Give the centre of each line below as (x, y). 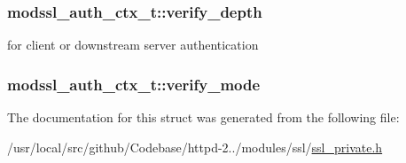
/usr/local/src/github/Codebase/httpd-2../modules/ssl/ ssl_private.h (195, 147)
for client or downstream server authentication (133, 45)
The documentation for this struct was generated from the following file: (203, 117)
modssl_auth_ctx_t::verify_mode (134, 84)
